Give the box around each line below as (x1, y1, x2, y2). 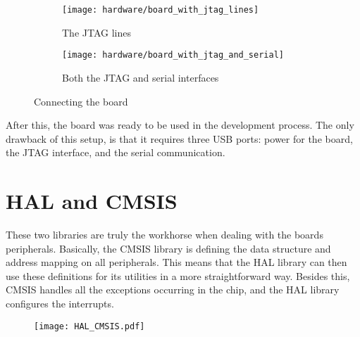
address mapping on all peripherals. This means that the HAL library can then (6, 255, 347, 269)
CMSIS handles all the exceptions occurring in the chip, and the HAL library (6, 282, 340, 297)
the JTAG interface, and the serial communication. (6, 145, 225, 160)
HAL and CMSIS (6, 186, 178, 215)
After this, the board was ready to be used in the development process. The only (6, 117, 354, 132)
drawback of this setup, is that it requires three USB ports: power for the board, (6, 131, 353, 146)
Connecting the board (34, 94, 128, 108)
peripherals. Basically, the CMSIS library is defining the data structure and (6, 241, 331, 255)
